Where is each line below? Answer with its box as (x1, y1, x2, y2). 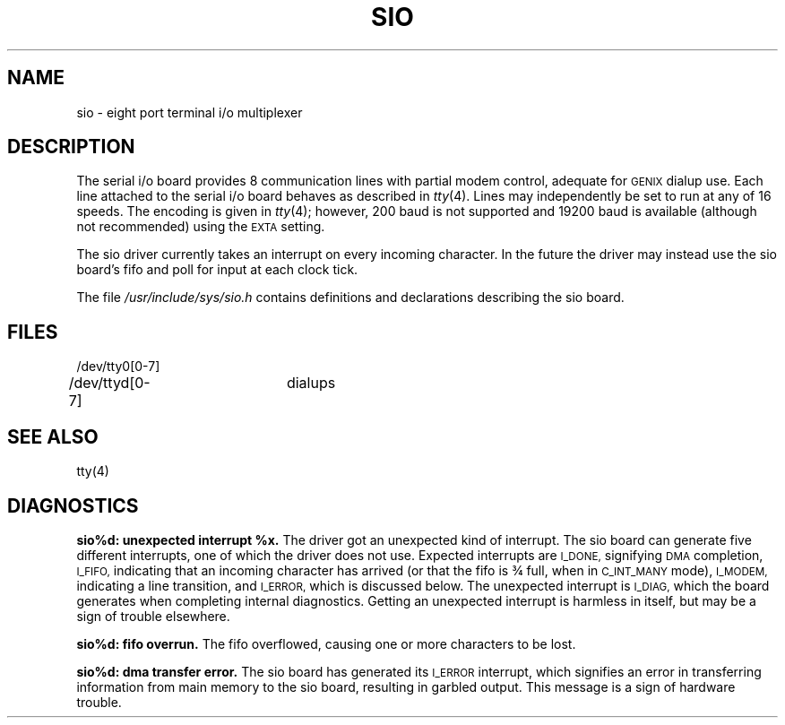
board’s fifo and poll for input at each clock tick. (76, 262, 358, 278)
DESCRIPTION (7, 135, 135, 159)
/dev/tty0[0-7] (76, 358, 160, 375)
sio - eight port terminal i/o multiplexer (76, 104, 303, 120)
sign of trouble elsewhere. (76, 608, 230, 624)
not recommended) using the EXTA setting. (76, 219, 325, 235)
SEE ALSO (7, 425, 99, 448)
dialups (286, 374, 336, 393)
